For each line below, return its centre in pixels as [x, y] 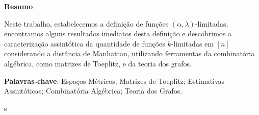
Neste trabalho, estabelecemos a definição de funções [86, 23]
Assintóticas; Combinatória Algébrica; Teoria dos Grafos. [93, 91]
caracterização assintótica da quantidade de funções [85, 43]
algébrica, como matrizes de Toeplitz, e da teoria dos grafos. [98, 63]
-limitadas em [192, 43]
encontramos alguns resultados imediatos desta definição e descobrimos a [118, 33]
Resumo [19, 6]
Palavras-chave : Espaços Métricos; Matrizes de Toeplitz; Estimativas [114, 80]
